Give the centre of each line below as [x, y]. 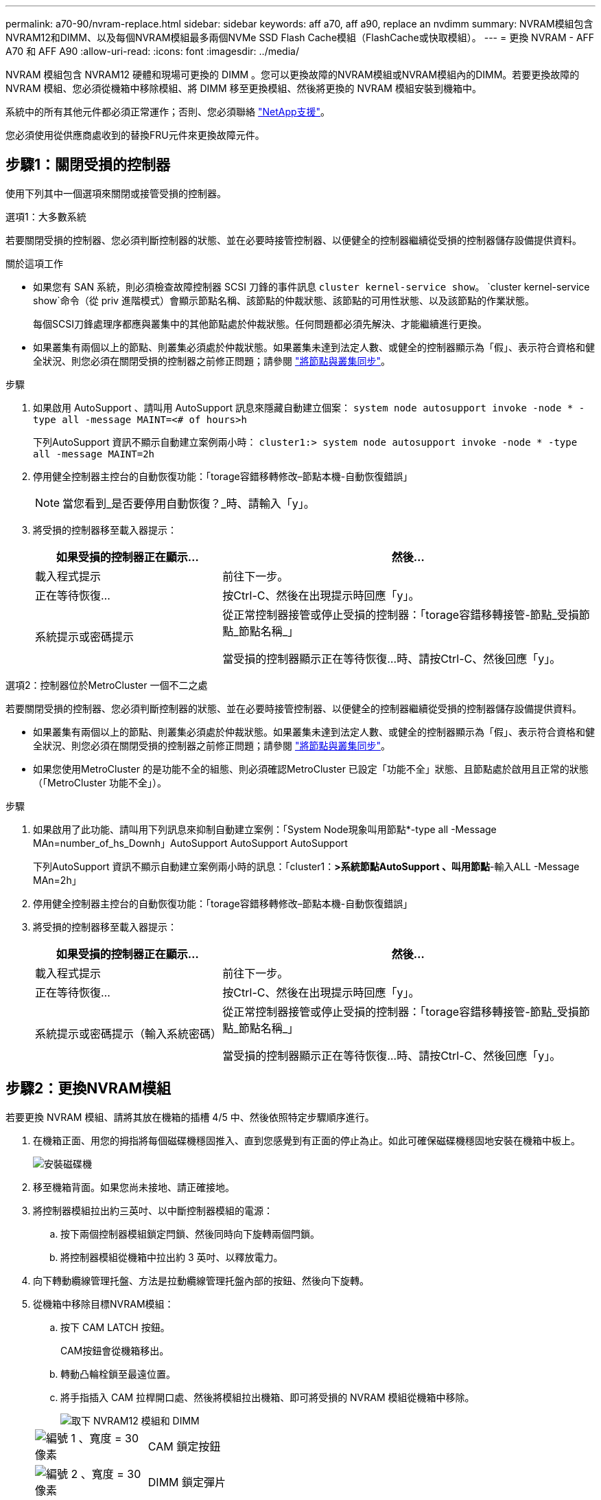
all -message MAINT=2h [94, 454]
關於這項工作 [34, 263]
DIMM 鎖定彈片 [187, 1482]
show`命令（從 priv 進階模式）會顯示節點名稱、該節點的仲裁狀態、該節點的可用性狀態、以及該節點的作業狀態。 [284, 300]
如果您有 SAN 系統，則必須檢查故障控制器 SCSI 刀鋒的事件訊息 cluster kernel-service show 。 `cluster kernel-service [311, 286]
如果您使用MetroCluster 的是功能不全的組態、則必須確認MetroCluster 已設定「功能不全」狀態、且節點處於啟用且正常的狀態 [311, 769]
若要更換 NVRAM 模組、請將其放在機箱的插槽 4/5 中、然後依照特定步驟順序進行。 [190, 1117]
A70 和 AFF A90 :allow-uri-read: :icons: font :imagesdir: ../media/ [152, 51]
